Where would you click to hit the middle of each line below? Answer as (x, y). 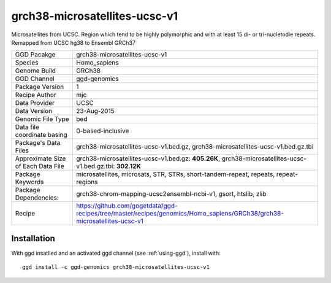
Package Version (40, 87)
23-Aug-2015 (95, 111)
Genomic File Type (42, 119)
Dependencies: (37, 198)
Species (27, 63)
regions (87, 182)
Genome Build (36, 71)
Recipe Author (36, 95)
